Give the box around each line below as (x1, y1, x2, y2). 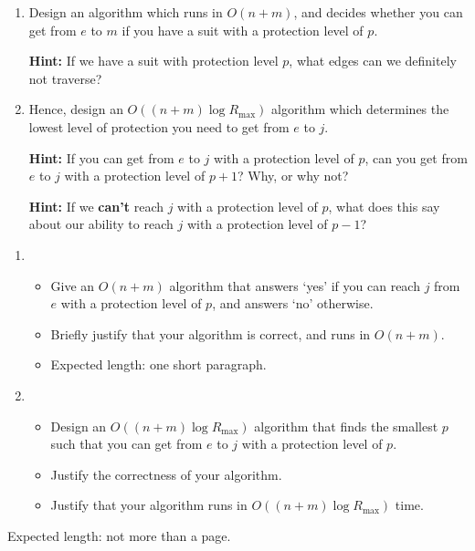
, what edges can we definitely (289, 51, 457, 70)
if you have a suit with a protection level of (121, 20, 364, 39)
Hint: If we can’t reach (28, 196, 164, 215)
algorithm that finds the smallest (254, 416, 438, 435)
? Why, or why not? (237, 166, 349, 185)
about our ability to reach (28, 214, 174, 234)
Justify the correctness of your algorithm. (50, 464, 282, 483)
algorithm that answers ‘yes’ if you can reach (169, 275, 420, 295)
